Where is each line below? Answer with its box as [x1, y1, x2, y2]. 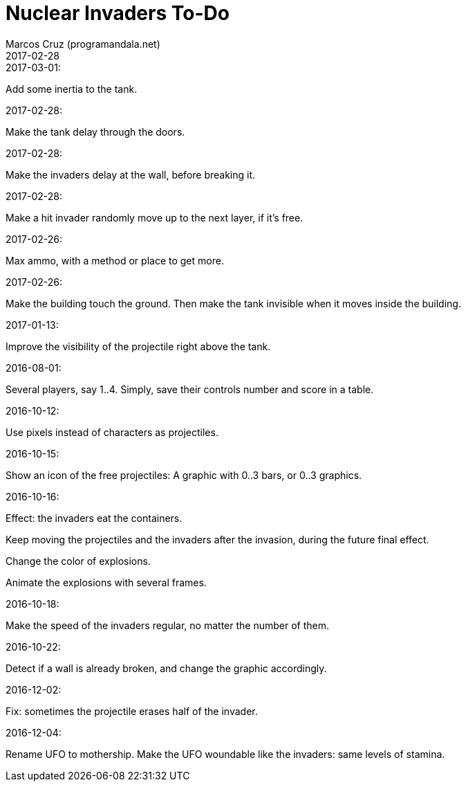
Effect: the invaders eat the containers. [6, 512, 183, 524]
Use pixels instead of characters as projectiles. [6, 426, 218, 438]
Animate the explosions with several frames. [6, 576, 207, 588]
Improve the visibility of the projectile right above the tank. [6, 340, 271, 352]
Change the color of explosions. [6, 554, 151, 567]
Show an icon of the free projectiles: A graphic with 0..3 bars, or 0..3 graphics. [6, 469, 362, 481]
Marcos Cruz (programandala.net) [6, 37, 160, 50]
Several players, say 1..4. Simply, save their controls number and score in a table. [6, 383, 374, 395]
